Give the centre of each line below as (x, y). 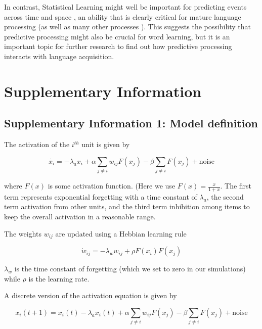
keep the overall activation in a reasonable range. (80, 217)
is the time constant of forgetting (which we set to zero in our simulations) (130, 269)
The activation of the (37, 144)
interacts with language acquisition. (59, 56)
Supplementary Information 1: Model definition (131, 123)
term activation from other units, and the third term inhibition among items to (127, 206)
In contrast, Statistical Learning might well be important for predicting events (125, 7)
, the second (225, 196)
